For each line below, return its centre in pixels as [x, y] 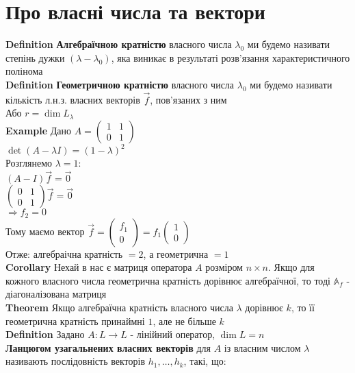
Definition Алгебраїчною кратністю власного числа [119, 44]
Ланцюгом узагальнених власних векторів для [108, 347]
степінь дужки [35, 57]
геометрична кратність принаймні [75, 321]
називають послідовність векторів [76, 361]
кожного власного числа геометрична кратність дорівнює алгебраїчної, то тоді [168, 280]
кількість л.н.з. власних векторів [73, 99]
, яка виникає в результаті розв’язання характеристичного [231, 57]
